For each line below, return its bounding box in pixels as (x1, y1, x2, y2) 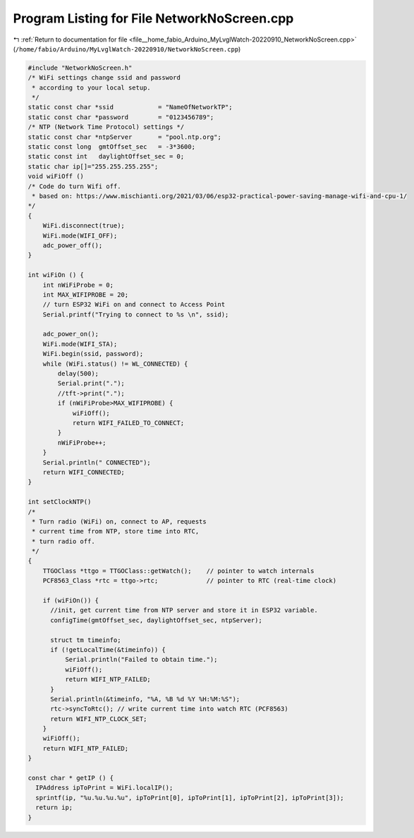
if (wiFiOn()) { (42, 596, 99, 605)
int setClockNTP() (28, 498, 92, 506)
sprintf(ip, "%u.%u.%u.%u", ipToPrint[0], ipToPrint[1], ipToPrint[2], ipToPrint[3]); (35, 794, 345, 801)
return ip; (35, 803, 73, 812)
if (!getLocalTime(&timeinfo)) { (50, 646, 166, 653)
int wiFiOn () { (28, 271, 85, 279)
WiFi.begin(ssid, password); (42, 350, 144, 358)
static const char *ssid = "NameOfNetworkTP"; (28, 103, 233, 111)
